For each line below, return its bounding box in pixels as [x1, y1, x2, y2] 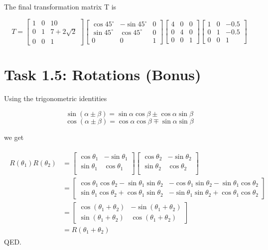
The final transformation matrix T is [4, 1, 117, 11]
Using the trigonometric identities [4, 93, 107, 104]
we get [4, 131, 24, 142]
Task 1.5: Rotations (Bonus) [4, 64, 201, 85]
